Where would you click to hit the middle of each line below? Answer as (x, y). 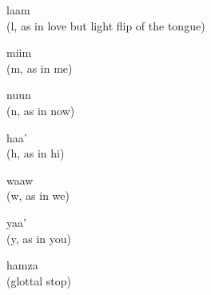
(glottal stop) (39, 280)
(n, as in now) (41, 110)
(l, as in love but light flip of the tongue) (106, 25)
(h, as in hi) (36, 153)
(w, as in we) (38, 195)
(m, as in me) (40, 68)
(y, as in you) (39, 238)
